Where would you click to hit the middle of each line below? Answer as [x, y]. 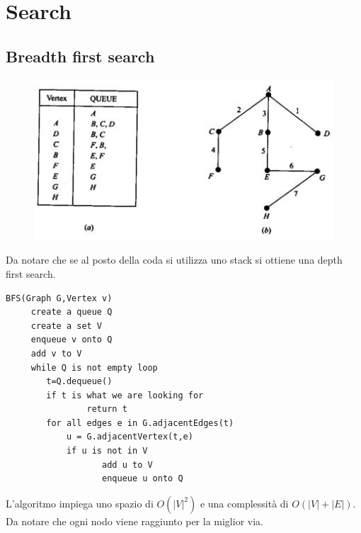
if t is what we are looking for [125, 395]
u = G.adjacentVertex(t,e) [130, 437]
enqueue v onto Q [71, 340]
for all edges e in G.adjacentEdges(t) [140, 423]
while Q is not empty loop [94, 368]
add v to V [56, 353]
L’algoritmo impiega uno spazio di [80, 503]
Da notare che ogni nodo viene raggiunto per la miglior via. [134, 521]
